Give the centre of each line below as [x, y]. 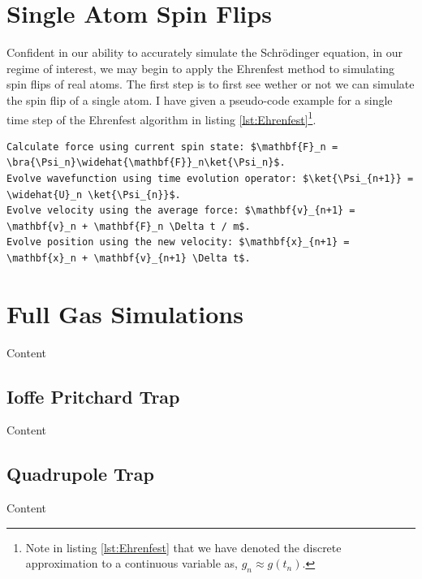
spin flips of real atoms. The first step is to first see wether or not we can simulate [211, 84]
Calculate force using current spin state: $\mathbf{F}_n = [172, 147]
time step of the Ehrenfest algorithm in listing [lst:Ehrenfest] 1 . [161, 118]
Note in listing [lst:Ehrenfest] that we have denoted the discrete [183, 547]
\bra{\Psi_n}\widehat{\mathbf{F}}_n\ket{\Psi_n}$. [146, 163]
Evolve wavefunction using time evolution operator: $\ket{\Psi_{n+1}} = [210, 178]
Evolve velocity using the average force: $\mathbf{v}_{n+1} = [181, 211]
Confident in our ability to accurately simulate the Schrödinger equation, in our [205, 52]
